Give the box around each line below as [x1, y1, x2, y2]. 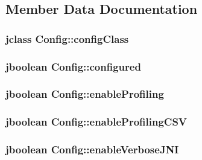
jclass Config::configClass [5, 31, 129, 46]
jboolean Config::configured [5, 59, 141, 74]
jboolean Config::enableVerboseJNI [5, 142, 179, 157]
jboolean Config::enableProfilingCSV [5, 114, 188, 129]
